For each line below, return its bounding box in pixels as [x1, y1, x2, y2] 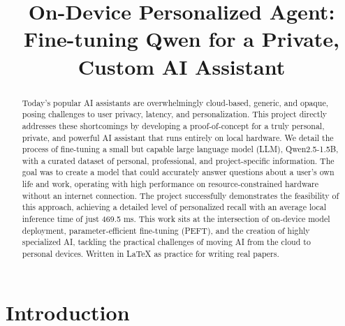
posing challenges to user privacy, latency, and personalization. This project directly [22, 108, 327, 120]
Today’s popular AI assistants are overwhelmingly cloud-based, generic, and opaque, [22, 96, 328, 108]
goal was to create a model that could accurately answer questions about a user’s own [22, 166, 335, 178]
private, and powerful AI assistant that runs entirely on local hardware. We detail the [22, 131, 334, 143]
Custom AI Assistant [78, 52, 286, 80]
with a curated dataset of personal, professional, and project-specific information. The [22, 154, 335, 166]
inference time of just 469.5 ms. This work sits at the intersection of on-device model [22, 213, 330, 225]
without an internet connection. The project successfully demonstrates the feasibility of [22, 189, 339, 201]
